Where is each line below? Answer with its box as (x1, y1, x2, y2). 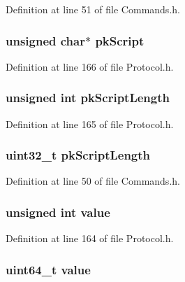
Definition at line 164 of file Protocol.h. (6, 231, 174, 246)
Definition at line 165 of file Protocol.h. (6, 116, 174, 131)
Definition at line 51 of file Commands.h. (6, 2, 180, 16)
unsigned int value (6, 203, 110, 220)
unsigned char (6, 31, 85, 49)
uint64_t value (6, 260, 91, 278)
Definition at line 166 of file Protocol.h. (6, 59, 174, 73)
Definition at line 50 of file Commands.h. (6, 174, 180, 188)
